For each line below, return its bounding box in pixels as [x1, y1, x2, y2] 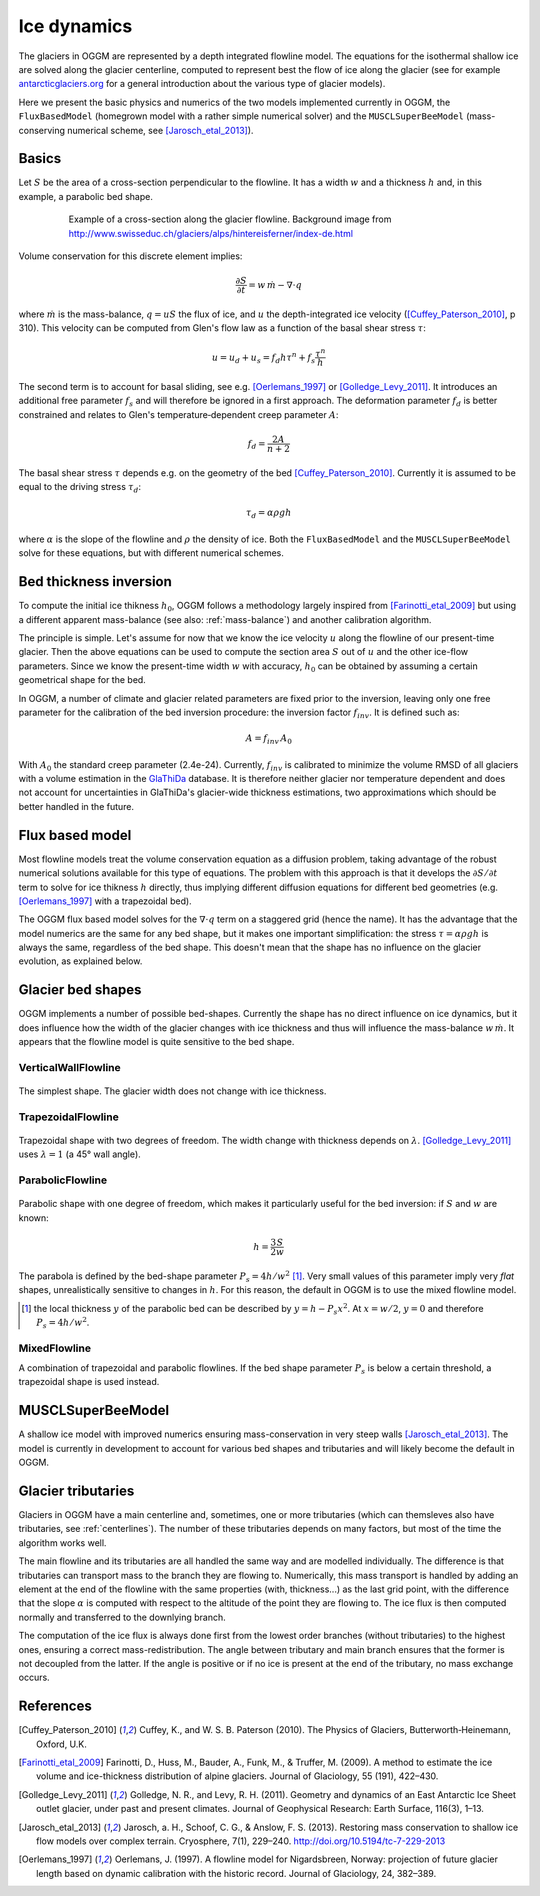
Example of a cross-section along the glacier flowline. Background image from [68, 213, 392, 225]
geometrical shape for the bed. [18, 674, 147, 686]
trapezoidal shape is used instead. [18, 1376, 160, 1388]
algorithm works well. [18, 1536, 107, 1549]
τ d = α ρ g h [245, 507, 292, 521]
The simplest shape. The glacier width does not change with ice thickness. [18, 1085, 327, 1097]
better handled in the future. [18, 800, 135, 812]
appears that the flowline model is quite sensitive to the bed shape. [18, 1036, 295, 1048]
